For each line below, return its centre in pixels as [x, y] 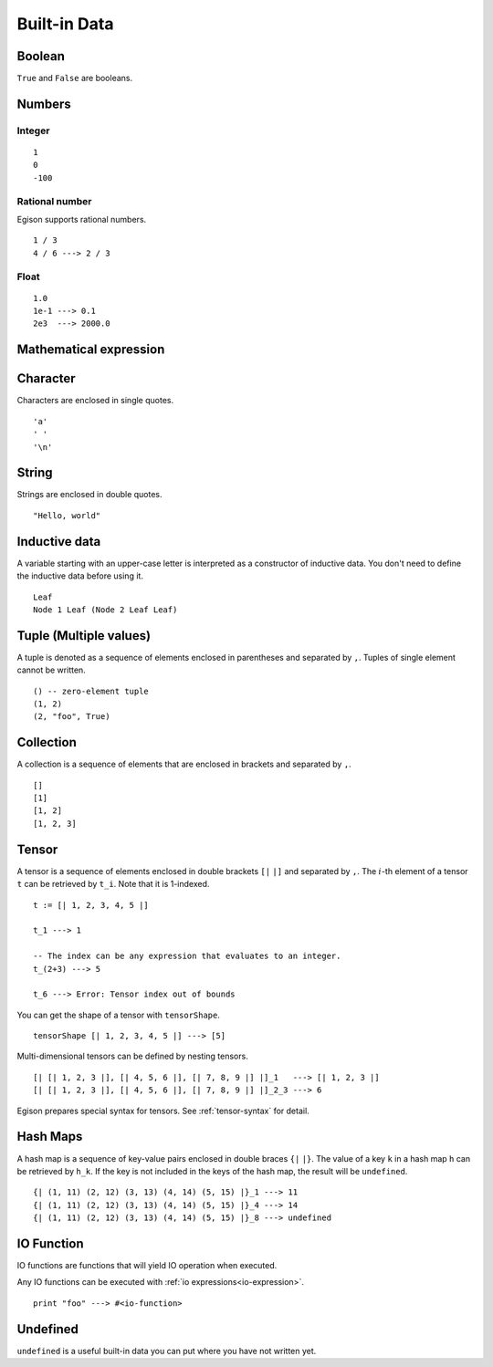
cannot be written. [51, 670]
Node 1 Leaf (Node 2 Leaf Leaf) [105, 610]
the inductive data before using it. [80, 576]
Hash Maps [50, 1137]
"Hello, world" [67, 515]
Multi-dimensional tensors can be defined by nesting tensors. [132, 1056]
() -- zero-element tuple [91, 691]
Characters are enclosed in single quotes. [95, 401]
